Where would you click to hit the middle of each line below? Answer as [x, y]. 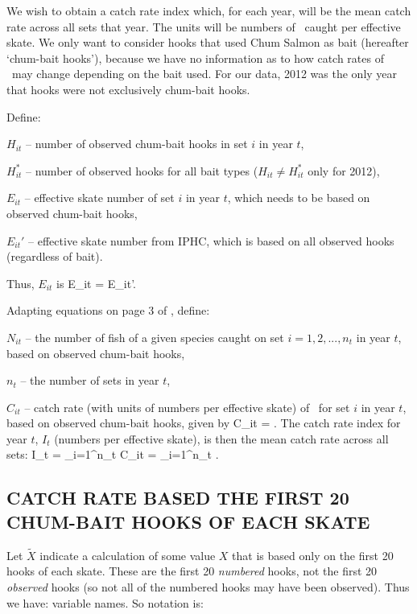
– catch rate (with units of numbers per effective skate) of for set [187, 407]
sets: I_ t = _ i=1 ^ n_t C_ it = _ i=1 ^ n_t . [113, 454]
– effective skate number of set [99, 198]
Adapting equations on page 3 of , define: [108, 310]
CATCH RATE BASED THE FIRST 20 [178, 498]
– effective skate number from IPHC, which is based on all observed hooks [211, 240]
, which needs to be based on [299, 198]
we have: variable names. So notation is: [105, 602]
